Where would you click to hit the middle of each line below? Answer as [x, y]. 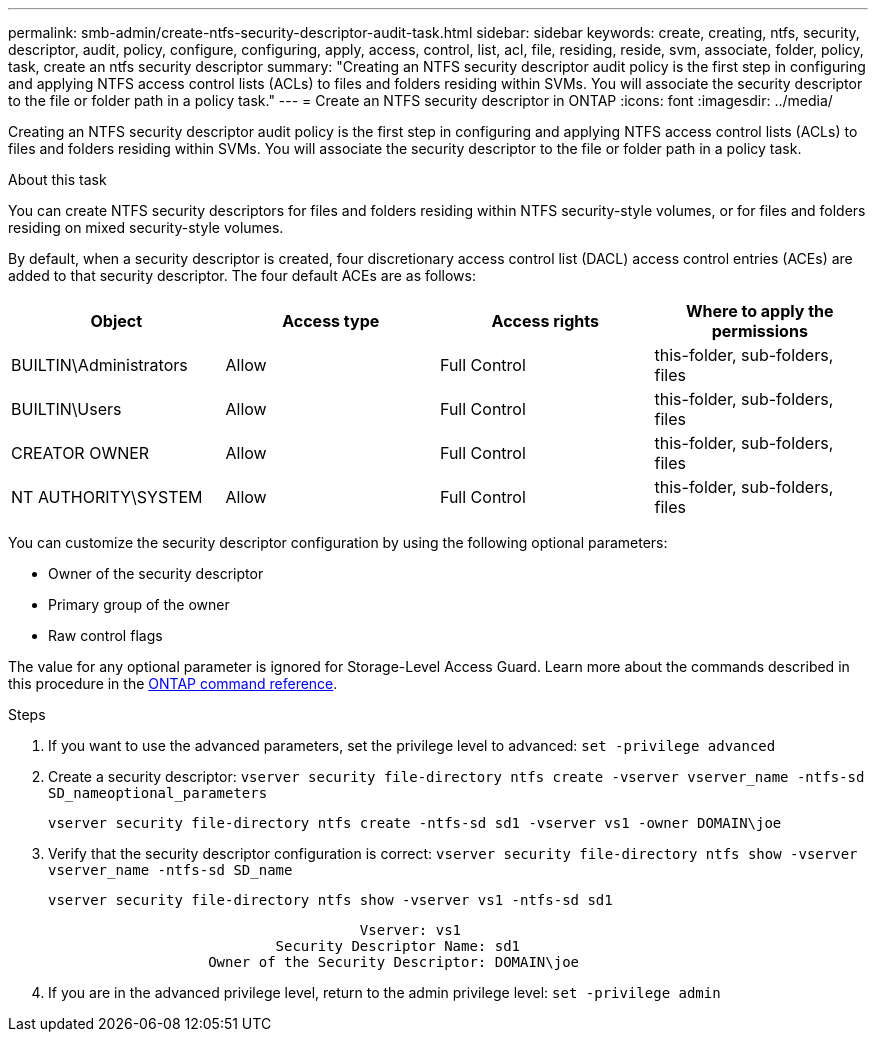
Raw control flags [105, 635]
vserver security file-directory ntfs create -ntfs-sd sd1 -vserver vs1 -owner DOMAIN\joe [415, 823]
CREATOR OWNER [80, 453]
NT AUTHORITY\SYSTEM [107, 497]
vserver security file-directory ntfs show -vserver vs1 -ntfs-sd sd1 [330, 900]
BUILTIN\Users [66, 409]
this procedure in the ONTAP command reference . [173, 683]
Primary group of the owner [139, 604]
